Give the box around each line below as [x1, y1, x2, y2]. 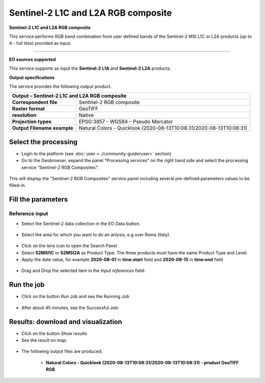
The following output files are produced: [21, 349, 103, 355]
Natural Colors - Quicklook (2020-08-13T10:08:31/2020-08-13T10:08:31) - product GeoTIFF [46, 359, 239, 365]
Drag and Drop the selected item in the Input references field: [21, 268, 146, 274]
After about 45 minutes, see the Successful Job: [21, 304, 119, 310]
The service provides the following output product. [9, 83, 112, 89]
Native [79, 112, 94, 119]
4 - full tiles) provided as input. [9, 40, 72, 46]
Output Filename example [12, 125, 74, 132]
